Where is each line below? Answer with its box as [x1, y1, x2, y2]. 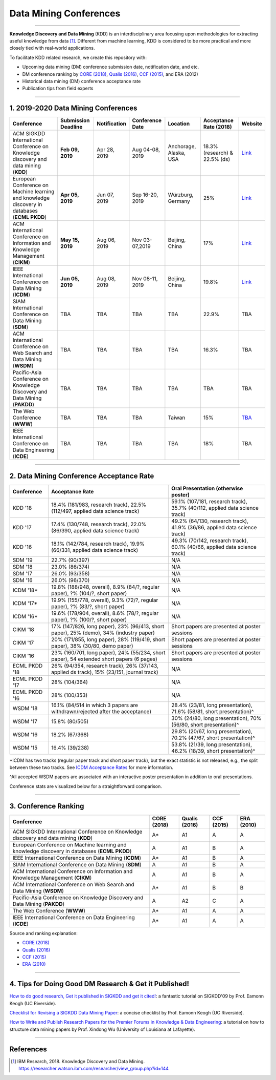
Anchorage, [168, 143, 196, 150]
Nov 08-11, [132, 275, 158, 282]
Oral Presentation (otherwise [171, 485, 243, 492]
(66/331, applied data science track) [51, 546, 139, 553]
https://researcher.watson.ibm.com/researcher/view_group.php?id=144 [18, 1066, 169, 1072]
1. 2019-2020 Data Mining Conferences [9, 104, 137, 113]
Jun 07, [96, 191, 114, 198]
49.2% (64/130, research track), [171, 517, 249, 525]
